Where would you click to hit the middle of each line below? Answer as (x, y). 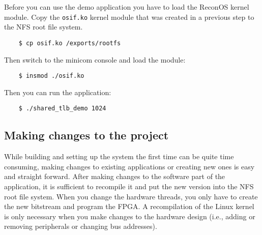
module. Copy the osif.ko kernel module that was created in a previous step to (129, 17)
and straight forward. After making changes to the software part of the (115, 176)
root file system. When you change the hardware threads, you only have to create (131, 196)
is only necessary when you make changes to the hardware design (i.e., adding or (130, 216)
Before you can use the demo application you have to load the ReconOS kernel (127, 7)
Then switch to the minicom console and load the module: (95, 59)
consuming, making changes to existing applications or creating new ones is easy (129, 166)
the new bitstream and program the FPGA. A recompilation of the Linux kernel (129, 206)
